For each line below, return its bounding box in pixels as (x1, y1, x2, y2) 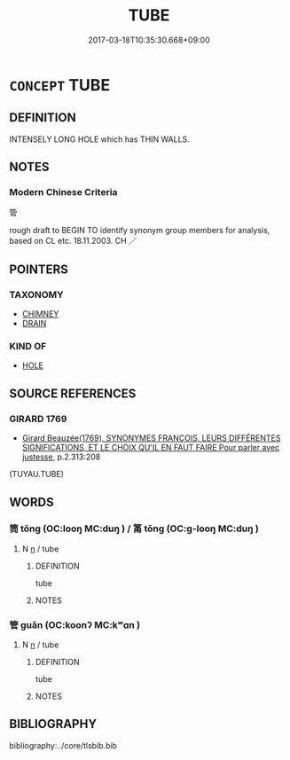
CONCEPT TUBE (9, 74, 111, 95)
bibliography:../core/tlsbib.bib (9, 740, 118, 750)
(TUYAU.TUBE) (9, 469, 65, 480)
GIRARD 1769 (9, 412, 67, 425)
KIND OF (9, 341, 47, 353)
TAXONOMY (9, 288, 64, 301)
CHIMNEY (21, 309, 59, 319)
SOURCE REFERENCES (9, 386, 137, 401)
